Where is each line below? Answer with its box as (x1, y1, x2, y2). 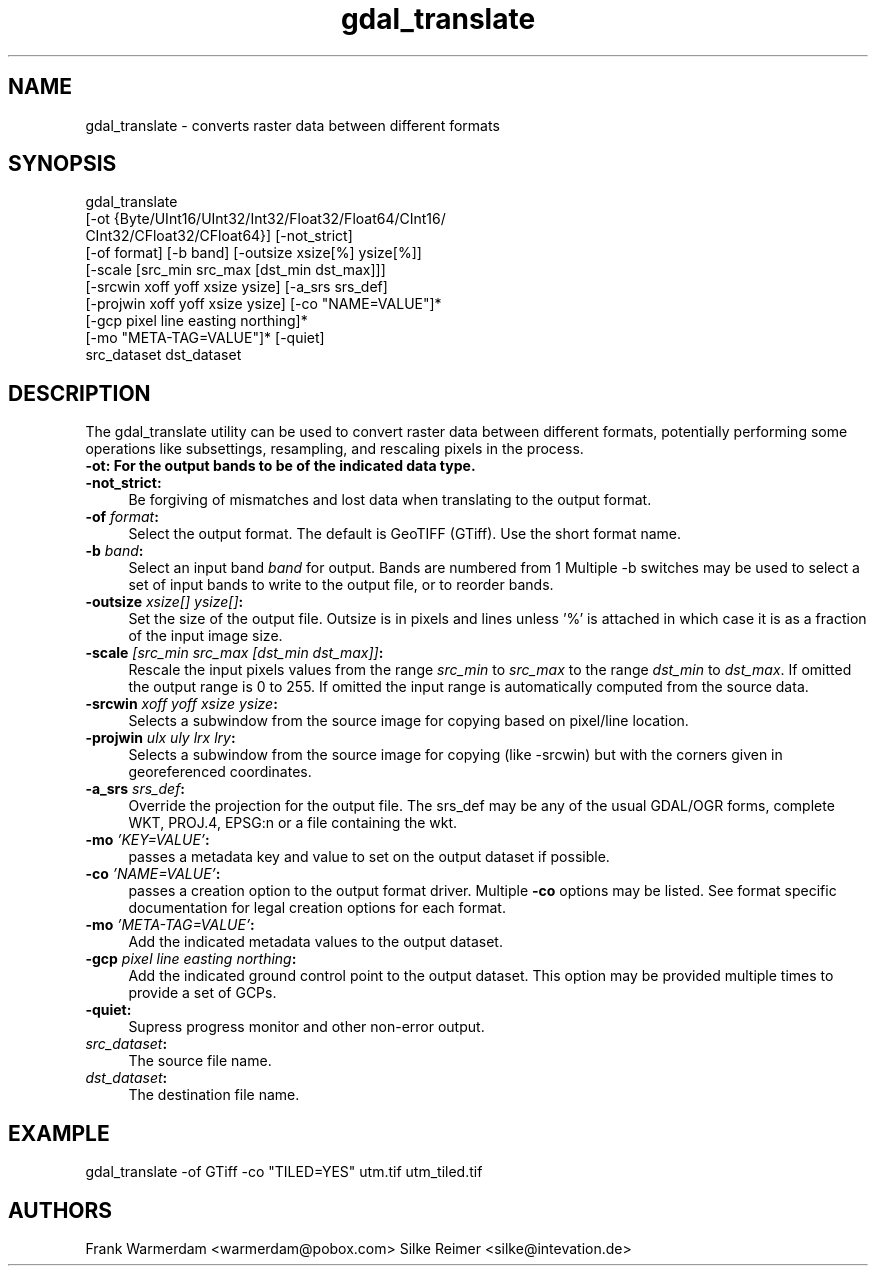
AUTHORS (8, 1197, 113, 1223)
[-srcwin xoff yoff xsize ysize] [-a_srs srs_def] (85, 278, 388, 296)
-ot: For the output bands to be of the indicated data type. (85, 457, 476, 475)
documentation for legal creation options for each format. (128, 899, 506, 917)
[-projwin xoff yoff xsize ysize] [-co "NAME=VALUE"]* (85, 295, 442, 313)
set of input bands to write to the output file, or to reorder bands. (128, 576, 554, 594)
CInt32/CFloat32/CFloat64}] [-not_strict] (85, 227, 353, 245)
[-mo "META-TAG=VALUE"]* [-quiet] (85, 329, 325, 347)
